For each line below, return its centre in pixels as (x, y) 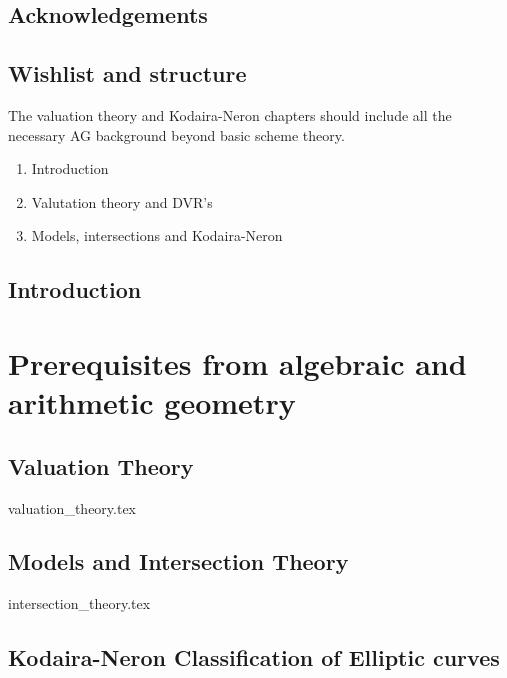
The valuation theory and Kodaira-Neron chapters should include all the (230, 114)
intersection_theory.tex (79, 603)
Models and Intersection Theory (178, 561)
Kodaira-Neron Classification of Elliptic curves (254, 657)
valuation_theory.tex (72, 507)
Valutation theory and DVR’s (122, 201)
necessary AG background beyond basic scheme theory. (176, 134)
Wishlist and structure (127, 73)
